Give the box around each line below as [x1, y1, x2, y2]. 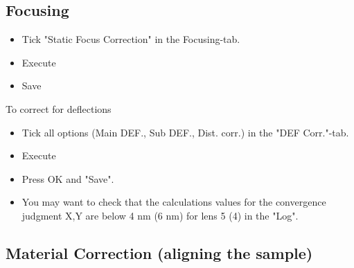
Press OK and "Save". [21, 171, 114, 186]
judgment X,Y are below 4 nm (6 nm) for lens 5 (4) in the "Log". [21, 208, 299, 222]
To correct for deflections [6, 101, 112, 116]
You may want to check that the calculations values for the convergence [21, 195, 326, 209]
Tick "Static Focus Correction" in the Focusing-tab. [21, 32, 240, 46]
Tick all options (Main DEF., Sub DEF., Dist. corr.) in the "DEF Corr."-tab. [21, 125, 349, 139]
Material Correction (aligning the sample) [6, 242, 313, 263]
